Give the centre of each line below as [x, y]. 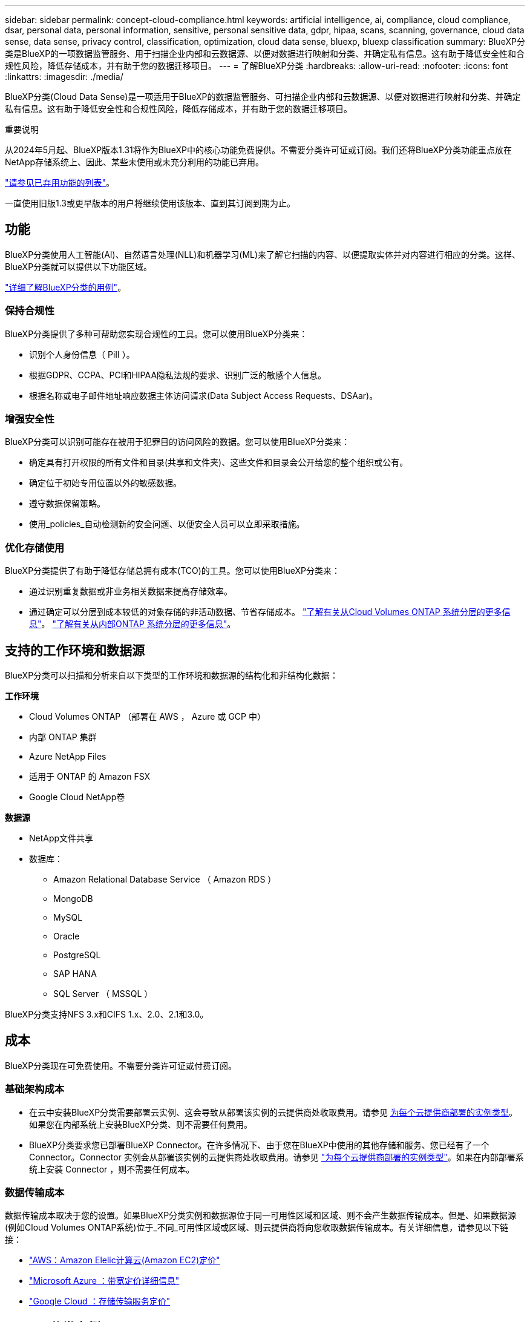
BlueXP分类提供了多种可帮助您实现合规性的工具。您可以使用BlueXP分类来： [156, 334]
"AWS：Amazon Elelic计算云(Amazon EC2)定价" [125, 1260]
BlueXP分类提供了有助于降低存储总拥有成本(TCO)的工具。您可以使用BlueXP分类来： [172, 571]
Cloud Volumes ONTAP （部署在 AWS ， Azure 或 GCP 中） [147, 716]
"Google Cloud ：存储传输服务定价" [100, 1301]
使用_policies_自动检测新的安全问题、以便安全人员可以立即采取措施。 [167, 524]
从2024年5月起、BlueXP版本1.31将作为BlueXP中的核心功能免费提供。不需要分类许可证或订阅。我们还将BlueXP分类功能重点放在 [258, 150]
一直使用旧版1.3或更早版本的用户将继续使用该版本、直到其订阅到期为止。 [150, 203]
